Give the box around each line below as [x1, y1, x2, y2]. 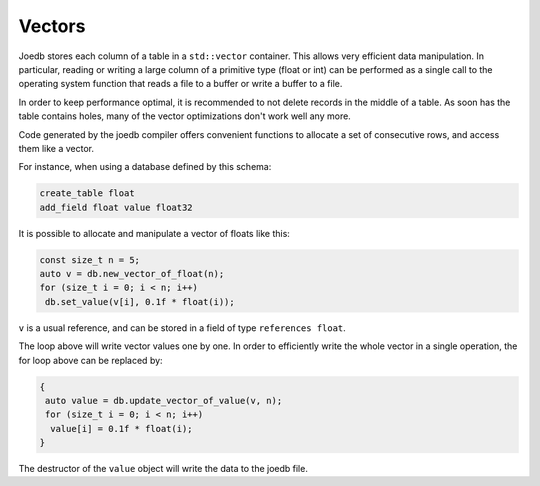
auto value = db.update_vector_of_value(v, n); [45, 395, 283, 406]
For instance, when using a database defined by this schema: [18, 161, 272, 173]
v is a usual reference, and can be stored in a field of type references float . [18, 321, 347, 334]
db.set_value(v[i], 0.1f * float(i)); [45, 296, 235, 307]
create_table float [39, 188, 135, 199]
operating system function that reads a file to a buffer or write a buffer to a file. [18, 78, 343, 90]
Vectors [18, 15, 86, 37]
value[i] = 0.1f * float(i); [50, 423, 194, 434]
